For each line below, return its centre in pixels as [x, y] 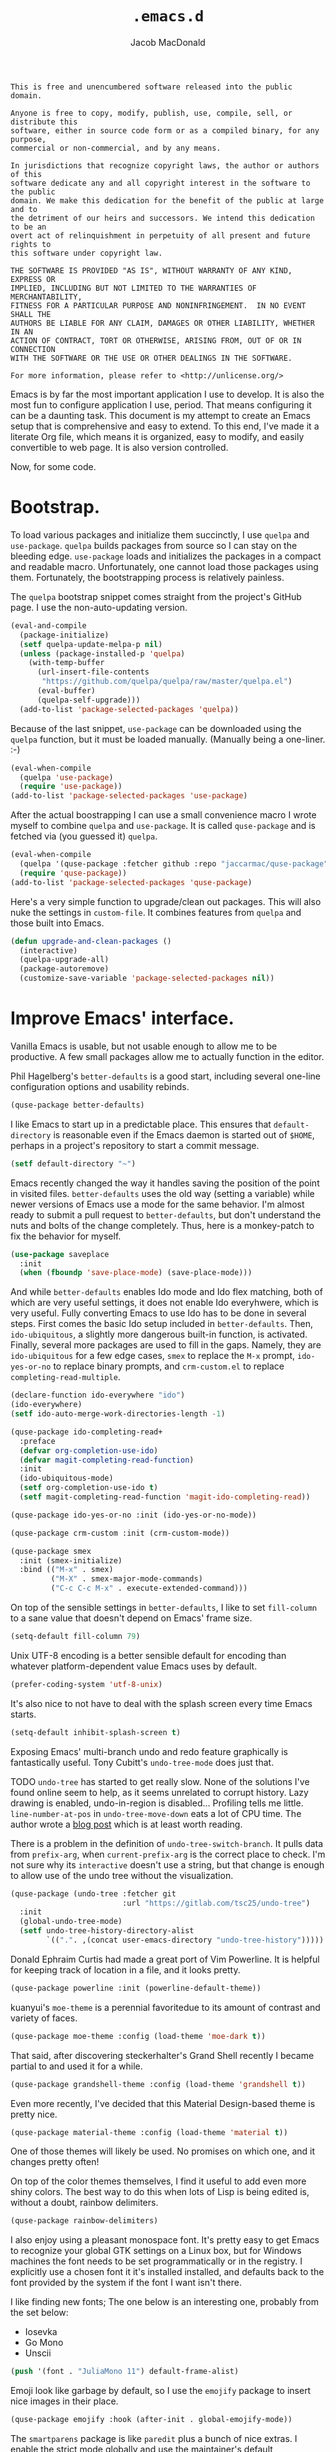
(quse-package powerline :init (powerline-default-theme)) [136, 1988]
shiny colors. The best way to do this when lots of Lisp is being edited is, [160, 2192]
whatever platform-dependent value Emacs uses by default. [134, 1666]
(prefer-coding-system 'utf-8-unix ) [86, 1684]
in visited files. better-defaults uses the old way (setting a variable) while [162, 1193]
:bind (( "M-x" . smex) [66, 1570]
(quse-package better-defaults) [77, 1105]
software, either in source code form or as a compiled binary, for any [165, 130]
